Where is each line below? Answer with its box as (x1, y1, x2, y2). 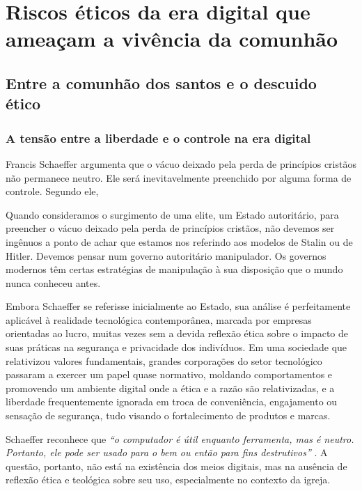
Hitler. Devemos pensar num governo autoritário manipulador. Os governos (6, 248, 326, 263)
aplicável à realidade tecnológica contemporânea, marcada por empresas (6, 312, 312, 327)
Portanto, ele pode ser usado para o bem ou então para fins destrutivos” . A (6, 445, 328, 460)
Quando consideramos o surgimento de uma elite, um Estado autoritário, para (6, 207, 339, 221)
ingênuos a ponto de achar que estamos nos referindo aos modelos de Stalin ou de (6, 234, 353, 249)
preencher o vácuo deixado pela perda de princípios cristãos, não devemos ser (6, 221, 335, 235)
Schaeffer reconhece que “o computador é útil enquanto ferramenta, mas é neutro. (6, 431, 354, 446)
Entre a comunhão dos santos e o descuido (6, 72, 317, 93)
